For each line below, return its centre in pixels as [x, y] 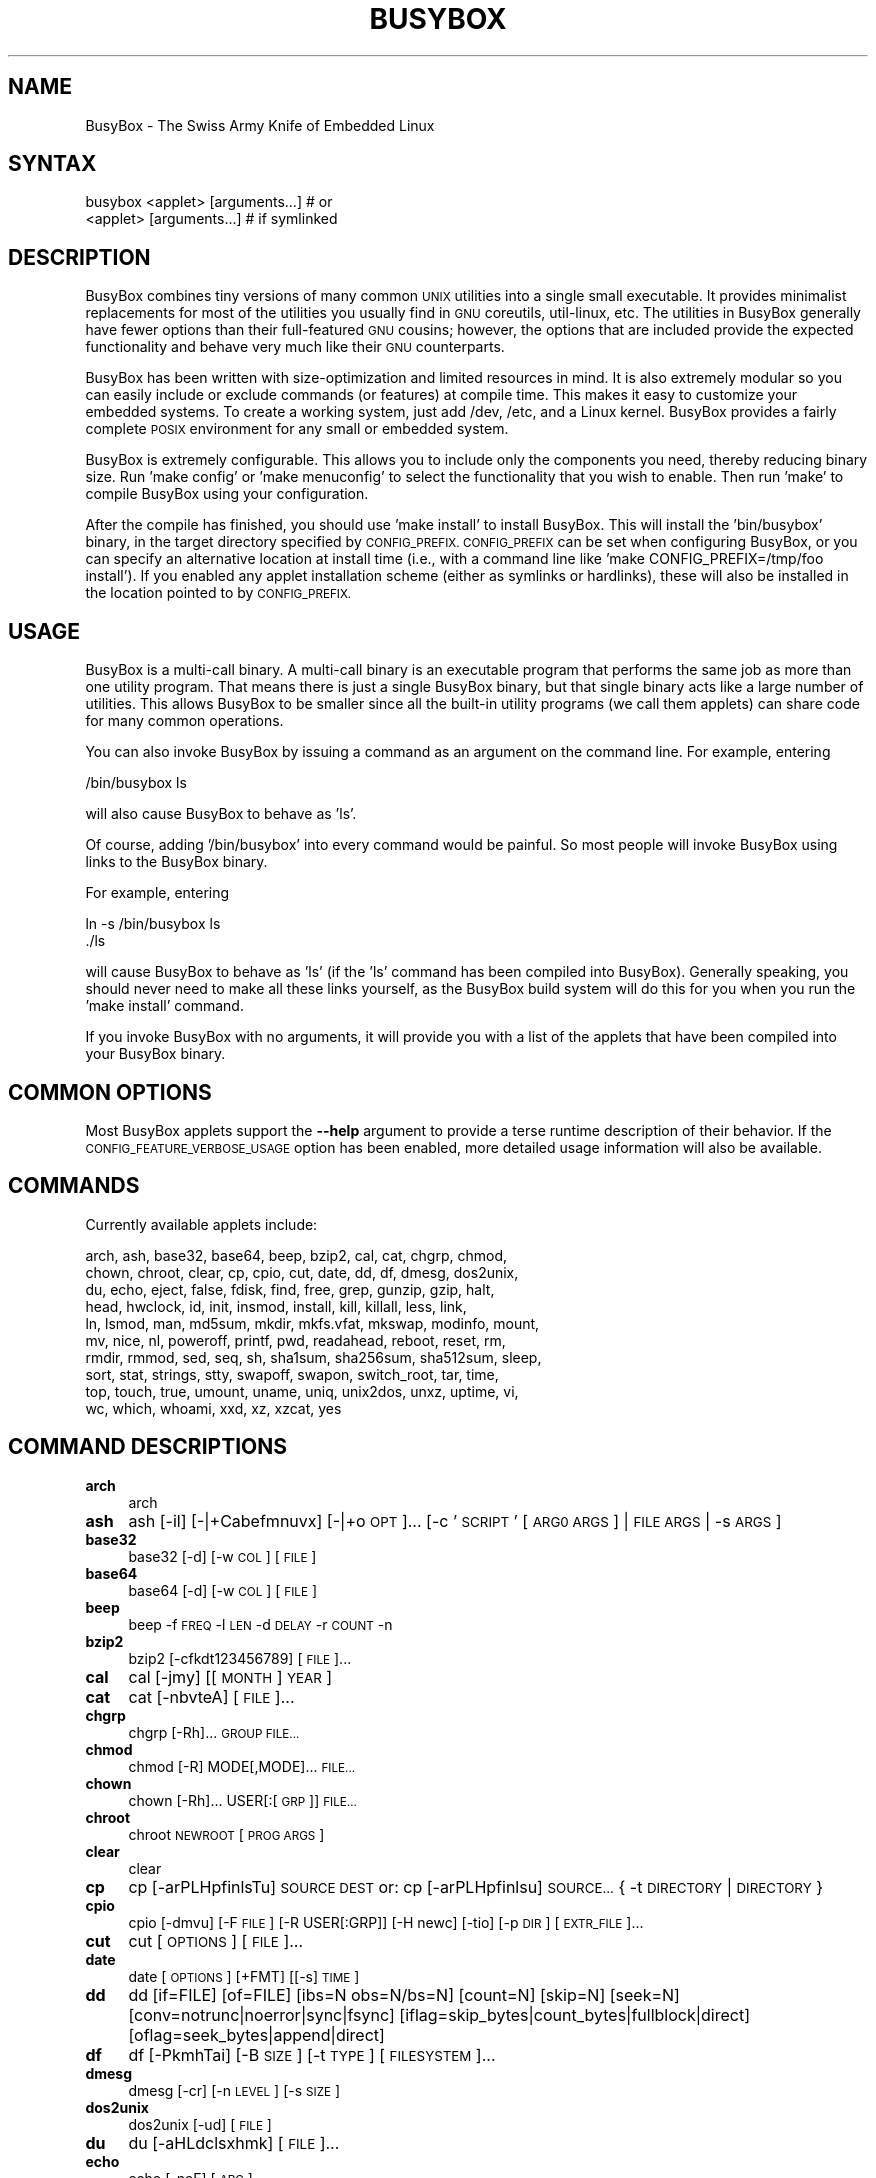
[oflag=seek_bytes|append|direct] [256, 2034]
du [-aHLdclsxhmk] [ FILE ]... [234, 2142]
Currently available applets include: [201, 1224]
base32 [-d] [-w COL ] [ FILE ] [222, 1556]
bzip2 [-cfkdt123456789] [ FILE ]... [240, 1658]
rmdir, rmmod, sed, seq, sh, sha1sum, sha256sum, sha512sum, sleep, [313, 1357]
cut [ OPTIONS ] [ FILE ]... [216, 1940]
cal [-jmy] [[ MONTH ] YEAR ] [230, 1676]
